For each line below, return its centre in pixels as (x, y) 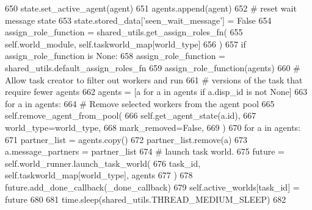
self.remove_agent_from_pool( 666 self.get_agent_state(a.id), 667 (131, 115)
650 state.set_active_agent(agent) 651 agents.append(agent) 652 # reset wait (151, 8)
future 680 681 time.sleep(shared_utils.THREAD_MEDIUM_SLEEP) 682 (146, 199)
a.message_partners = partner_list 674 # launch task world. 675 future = (145, 151)
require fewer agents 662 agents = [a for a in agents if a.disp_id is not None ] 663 (156, 92)
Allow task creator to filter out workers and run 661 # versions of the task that (154, 79)
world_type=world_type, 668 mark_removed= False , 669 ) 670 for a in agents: (153, 127)
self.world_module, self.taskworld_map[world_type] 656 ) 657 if (125, 44)
